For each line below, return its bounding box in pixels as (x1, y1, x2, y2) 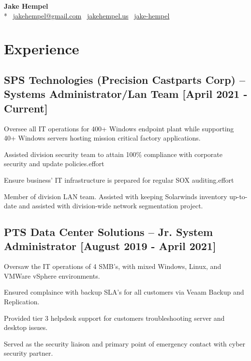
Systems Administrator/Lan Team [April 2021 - (4, 86, 248, 101)
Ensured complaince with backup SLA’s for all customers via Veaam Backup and (4, 287, 244, 297)
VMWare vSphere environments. (4, 270, 100, 281)
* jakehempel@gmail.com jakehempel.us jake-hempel (4, 10, 170, 20)
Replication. (4, 297, 40, 307)
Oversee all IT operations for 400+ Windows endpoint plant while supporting (4, 123, 234, 133)
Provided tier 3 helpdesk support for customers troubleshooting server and (4, 313, 225, 323)
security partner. (4, 348, 53, 358)
